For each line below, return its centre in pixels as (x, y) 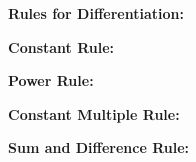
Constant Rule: (61, 46)
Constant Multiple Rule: (94, 113)
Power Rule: (51, 80)
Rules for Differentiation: (96, 13)
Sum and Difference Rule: (99, 147)
